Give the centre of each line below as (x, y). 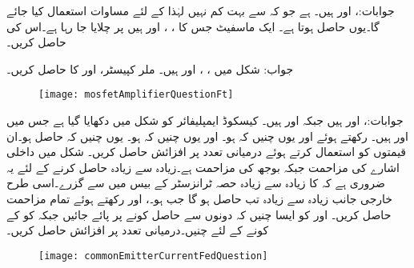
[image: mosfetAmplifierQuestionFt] (136, 95)
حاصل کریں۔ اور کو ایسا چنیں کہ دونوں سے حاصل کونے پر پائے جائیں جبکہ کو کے (199, 214)
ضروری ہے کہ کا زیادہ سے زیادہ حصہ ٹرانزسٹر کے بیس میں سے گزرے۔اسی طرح (196, 183)
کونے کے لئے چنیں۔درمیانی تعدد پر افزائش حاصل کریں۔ (138, 230)
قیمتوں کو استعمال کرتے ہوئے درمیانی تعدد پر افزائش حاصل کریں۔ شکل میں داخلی (207, 152)
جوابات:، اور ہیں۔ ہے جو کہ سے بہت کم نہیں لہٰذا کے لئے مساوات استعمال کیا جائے (201, 10)
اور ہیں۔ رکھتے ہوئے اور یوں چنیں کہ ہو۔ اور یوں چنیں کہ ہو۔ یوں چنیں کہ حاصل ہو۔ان (207, 136)
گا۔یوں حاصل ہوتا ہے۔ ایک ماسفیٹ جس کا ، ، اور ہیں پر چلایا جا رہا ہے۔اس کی (193, 26)
